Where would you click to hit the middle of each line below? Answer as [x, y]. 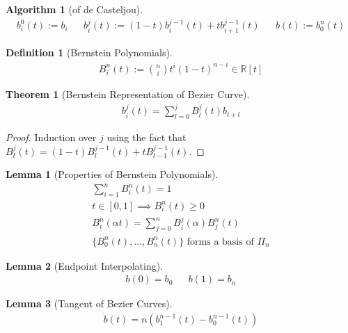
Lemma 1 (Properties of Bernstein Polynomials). [112, 174]
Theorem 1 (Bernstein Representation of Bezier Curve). [128, 94]
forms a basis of [220, 242]
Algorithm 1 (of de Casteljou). [74, 9]
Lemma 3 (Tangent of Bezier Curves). [89, 303]
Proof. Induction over [51, 137]
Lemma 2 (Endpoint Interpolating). [85, 265]
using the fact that [147, 137]
